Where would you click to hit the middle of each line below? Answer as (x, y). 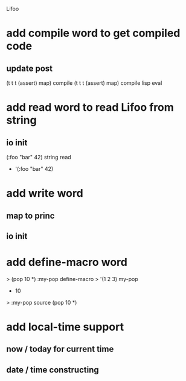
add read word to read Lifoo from (90, 108)
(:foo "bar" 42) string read (39, 157)
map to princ (30, 215)
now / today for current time (60, 349)
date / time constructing (53, 370)
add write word (45, 194)
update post (30, 68)
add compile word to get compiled (93, 33)
